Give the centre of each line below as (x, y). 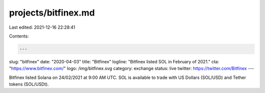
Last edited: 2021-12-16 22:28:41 (42, 27)
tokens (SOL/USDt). (29, 84)
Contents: (19, 36)
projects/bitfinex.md (52, 13)
